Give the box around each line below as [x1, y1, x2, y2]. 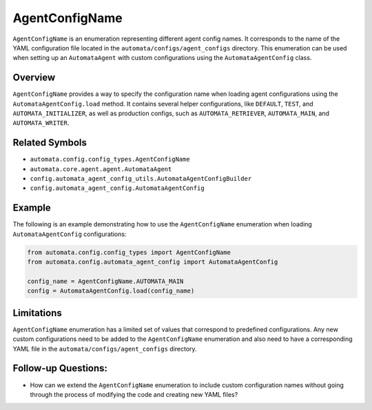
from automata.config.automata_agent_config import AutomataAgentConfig [27, 258, 278, 266]
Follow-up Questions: [12, 362, 108, 374]
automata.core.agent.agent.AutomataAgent [30, 165, 172, 173]
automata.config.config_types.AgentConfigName [30, 155, 190, 164]
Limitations [12, 307, 62, 319]
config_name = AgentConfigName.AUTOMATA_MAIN [27, 277, 184, 285]
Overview [12, 72, 56, 84]
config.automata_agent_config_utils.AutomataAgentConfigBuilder [30, 175, 252, 183]
